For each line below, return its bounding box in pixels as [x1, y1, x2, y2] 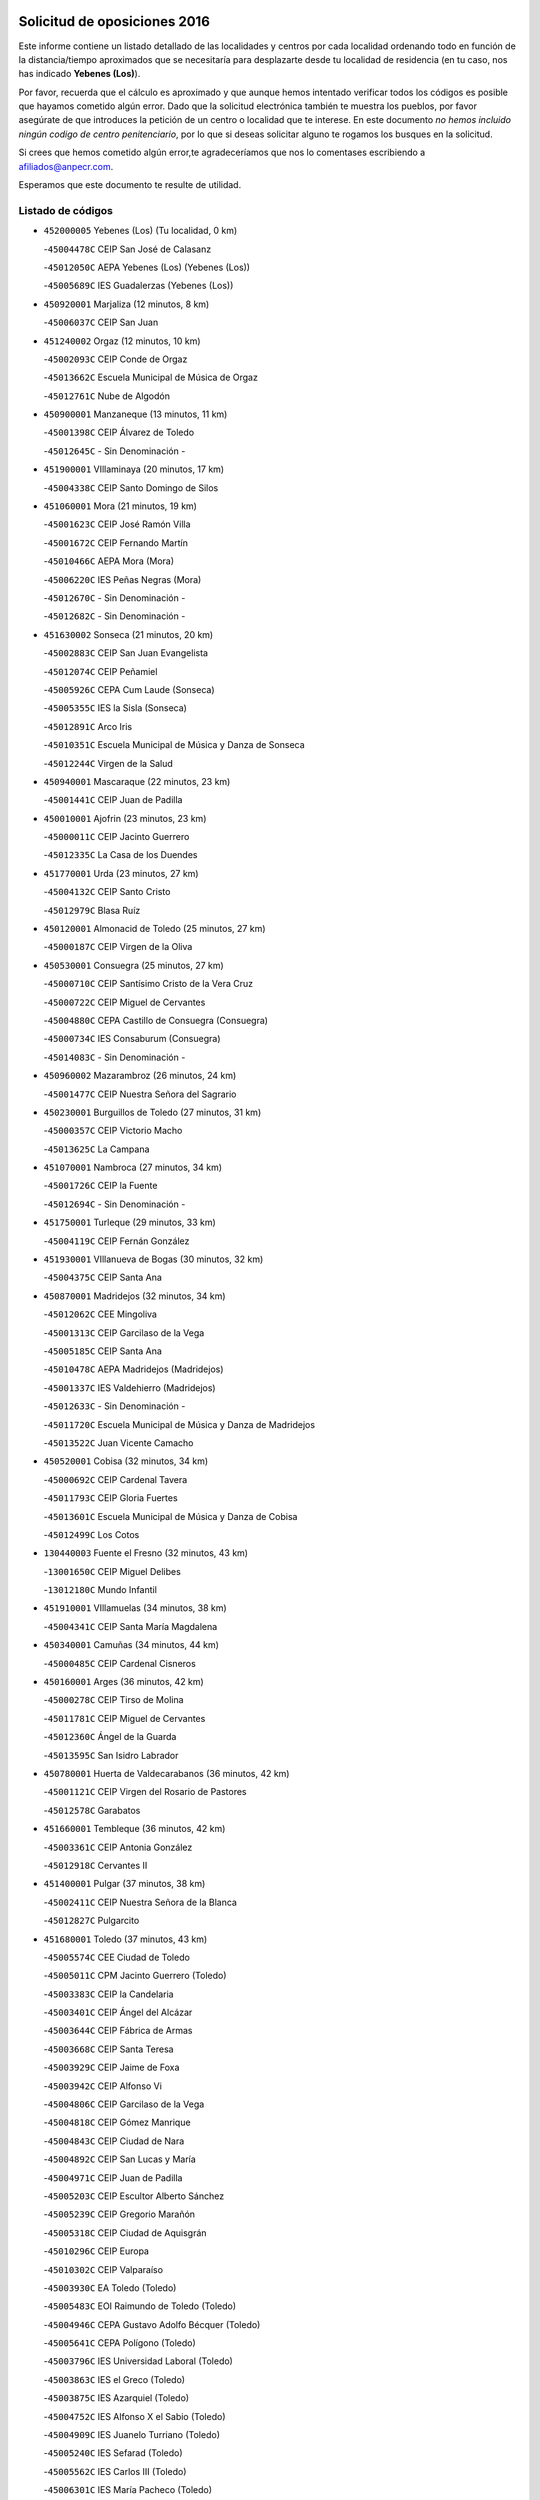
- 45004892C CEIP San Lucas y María [43, 2153, 197, 2165]
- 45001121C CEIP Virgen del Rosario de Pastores [43, 1786, 247, 1798]
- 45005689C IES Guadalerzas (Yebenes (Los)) [43, 280, 234, 292]
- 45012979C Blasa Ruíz [43, 904, 141, 916]
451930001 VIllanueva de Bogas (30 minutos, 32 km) [43, 1253, 264, 1265]
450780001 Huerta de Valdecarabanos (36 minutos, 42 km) [43, 1767, 290, 1779]
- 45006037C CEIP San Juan [43, 316, 159, 329]
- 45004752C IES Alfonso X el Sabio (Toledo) [43, 2410, 226, 2422]
